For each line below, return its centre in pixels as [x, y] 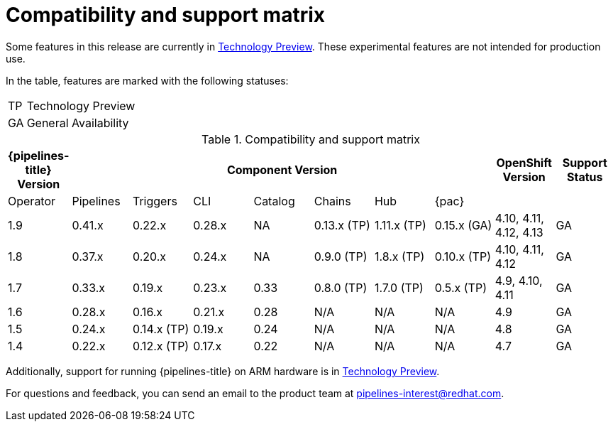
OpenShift [524, 162]
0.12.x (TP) [161, 346]
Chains [332, 201]
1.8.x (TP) [399, 256]
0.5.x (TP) [460, 287]
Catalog [274, 201]
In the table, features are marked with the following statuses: [147, 80]
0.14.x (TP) [161, 329]
